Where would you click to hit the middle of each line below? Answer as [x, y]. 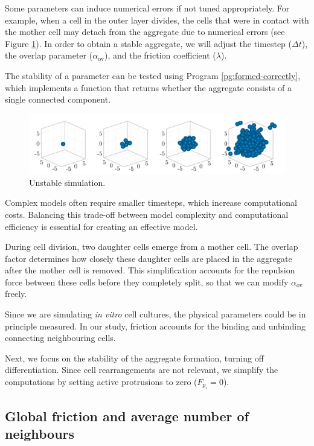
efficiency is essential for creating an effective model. [101, 226]
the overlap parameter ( [49, 55]
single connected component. [58, 99]
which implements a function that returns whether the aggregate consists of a [148, 87]
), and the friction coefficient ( [160, 55]
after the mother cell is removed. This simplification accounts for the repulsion [150, 270]
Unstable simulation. [67, 182]
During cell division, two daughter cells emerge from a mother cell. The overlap [152, 247]
